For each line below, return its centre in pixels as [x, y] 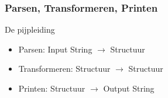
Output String [129, 88]
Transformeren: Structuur [64, 69]
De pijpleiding [30, 29]
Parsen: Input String [55, 49]
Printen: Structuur [52, 88]
